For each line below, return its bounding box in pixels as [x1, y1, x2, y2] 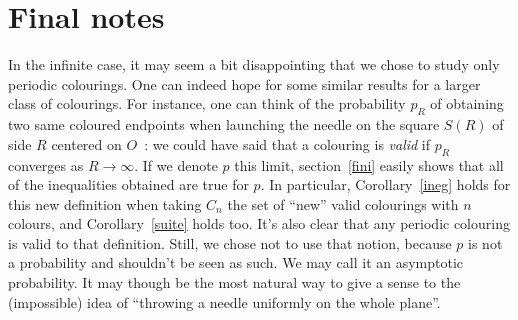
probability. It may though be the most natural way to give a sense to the [8, 272, 461, 293]
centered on [51, 133, 122, 154]
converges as [8, 154, 84, 175]
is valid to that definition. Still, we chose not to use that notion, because [8, 232, 452, 253]
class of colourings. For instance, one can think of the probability [8, 93, 406, 114]
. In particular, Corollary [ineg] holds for [260, 174, 511, 195]
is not [468, 232, 503, 253]
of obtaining [430, 93, 504, 114]
